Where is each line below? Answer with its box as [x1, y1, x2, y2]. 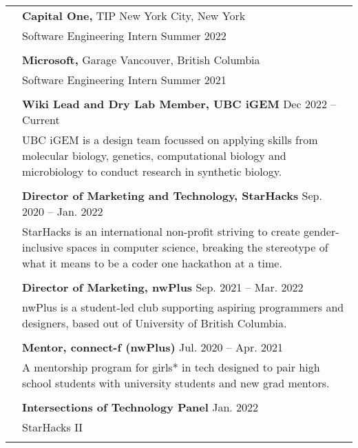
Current [22, 112, 60, 128]
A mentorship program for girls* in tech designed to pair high [22, 359, 320, 375]
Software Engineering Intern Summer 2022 [22, 28, 227, 43]
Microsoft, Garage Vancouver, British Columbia [22, 52, 260, 68]
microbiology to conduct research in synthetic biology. [22, 163, 282, 179]
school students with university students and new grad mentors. [22, 375, 330, 391]
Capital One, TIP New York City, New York [22, 8, 246, 23]
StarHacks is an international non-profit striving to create [22, 223, 300, 239]
